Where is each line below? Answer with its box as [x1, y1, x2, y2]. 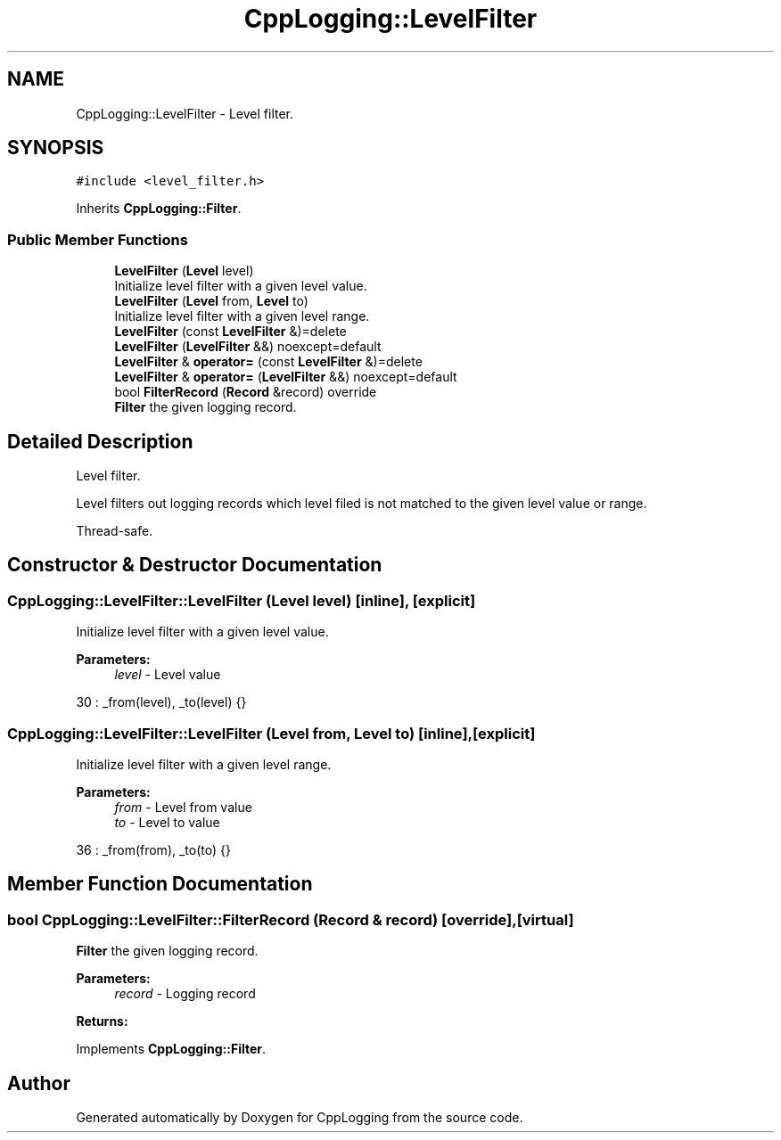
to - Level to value [114, 815, 220, 830]
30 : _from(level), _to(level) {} [76, 694, 247, 710]
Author [7, 1071, 70, 1095]
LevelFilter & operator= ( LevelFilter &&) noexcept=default [114, 369, 457, 385]
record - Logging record [114, 986, 256, 1002]
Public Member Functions [7, 230, 188, 249]
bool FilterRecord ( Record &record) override [114, 384, 377, 400]
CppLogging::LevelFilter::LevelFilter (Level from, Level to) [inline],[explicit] [7, 724, 536, 742]
